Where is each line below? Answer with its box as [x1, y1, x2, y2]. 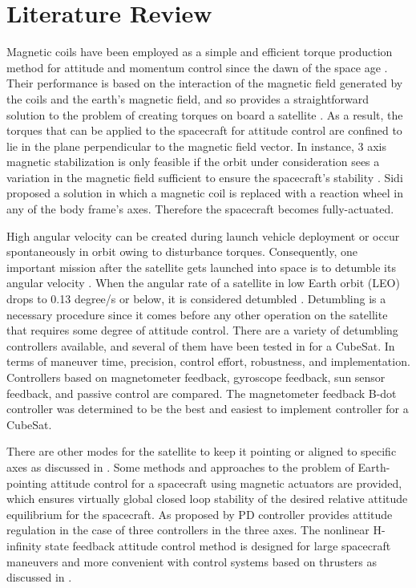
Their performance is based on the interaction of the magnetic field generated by [6, 75, 403, 91]
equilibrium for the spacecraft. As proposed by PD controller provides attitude [6, 505, 393, 522]
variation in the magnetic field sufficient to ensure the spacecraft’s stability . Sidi [6, 168, 403, 185]
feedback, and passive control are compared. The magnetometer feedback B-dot [6, 384, 397, 401]
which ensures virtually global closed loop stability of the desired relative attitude [6, 490, 408, 507]
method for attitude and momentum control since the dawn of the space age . [6, 59, 388, 75]
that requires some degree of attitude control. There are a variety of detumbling [6, 322, 398, 339]
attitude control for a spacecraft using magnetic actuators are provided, [50, 474, 402, 491]
